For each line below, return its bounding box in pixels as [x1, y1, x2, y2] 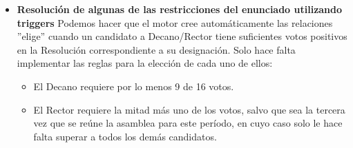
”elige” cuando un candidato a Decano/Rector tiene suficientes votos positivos [17, 29, 347, 43]
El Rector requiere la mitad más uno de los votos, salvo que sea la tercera [33, 102, 345, 116]
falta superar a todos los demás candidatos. [33, 129, 217, 143]
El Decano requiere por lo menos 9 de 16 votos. [33, 78, 234, 93]
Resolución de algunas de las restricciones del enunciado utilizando [17, 2, 343, 16]
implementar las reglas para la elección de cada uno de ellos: [17, 56, 273, 70]
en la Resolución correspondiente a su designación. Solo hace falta [17, 42, 296, 56]
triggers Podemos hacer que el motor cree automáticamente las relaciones [17, 15, 333, 30]
